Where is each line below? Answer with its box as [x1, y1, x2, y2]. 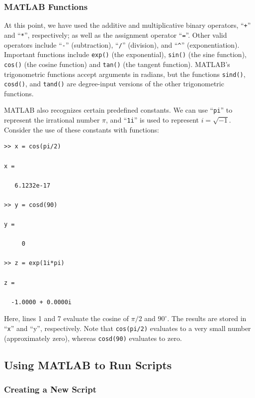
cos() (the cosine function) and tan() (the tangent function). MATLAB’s [4, 59, 230, 69]
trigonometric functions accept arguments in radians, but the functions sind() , [4, 68, 246, 79]
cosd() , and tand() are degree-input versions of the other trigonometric [4, 78, 224, 89]
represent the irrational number [4, 115, 100, 125]
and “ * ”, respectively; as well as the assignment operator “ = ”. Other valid [4, 29, 227, 40]
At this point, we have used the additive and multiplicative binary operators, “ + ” [4, 20, 251, 30]
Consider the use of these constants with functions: [4, 124, 159, 134]
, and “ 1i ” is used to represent [106, 115, 199, 125]
